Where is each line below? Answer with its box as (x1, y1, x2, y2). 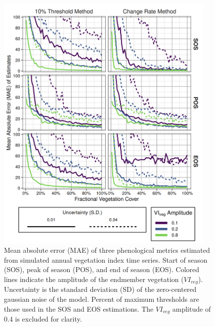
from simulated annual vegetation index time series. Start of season (4, 254, 208, 265)
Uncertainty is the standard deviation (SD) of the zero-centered (4, 284, 197, 294)
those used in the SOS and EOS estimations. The (4, 303, 154, 314)
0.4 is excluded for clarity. (4, 314, 82, 324)
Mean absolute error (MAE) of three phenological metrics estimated (4, 245, 210, 255)
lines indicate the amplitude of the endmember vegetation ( (4, 274, 184, 284)
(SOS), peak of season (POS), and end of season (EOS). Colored (4, 264, 200, 275)
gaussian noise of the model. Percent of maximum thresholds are (4, 293, 199, 304)
